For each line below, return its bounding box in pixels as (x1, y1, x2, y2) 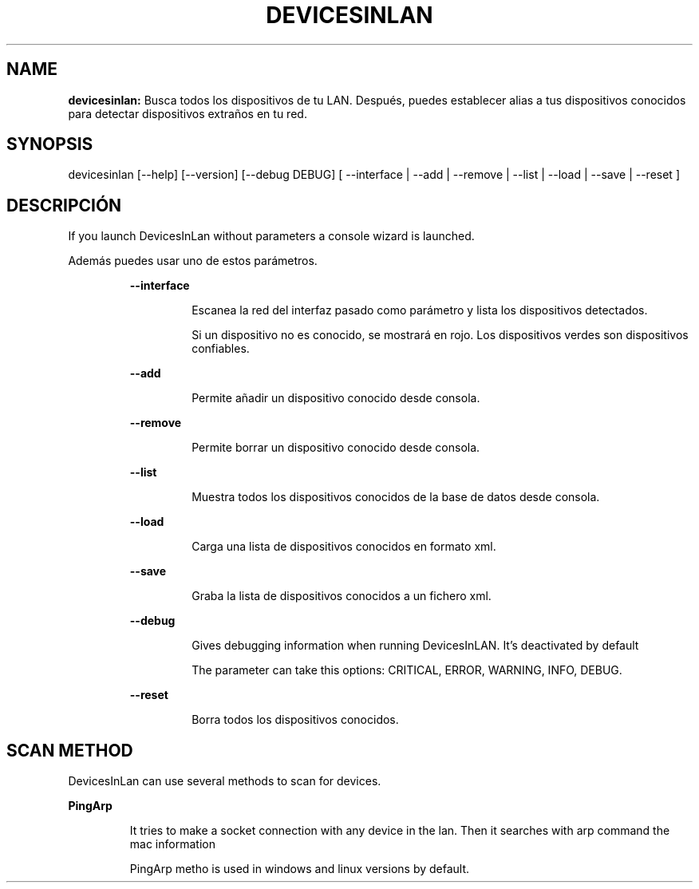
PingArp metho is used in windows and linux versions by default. (129, 862, 470, 876)
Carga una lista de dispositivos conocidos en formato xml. (192, 539, 496, 554)
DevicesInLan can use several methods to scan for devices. (68, 774, 381, 788)
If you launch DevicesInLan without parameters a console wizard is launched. (68, 229, 475, 243)
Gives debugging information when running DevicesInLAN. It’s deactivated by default (192, 638, 639, 653)
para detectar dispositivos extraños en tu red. (68, 106, 307, 121)
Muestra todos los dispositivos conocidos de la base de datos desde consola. (192, 490, 600, 504)
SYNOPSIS (6, 134, 93, 155)
